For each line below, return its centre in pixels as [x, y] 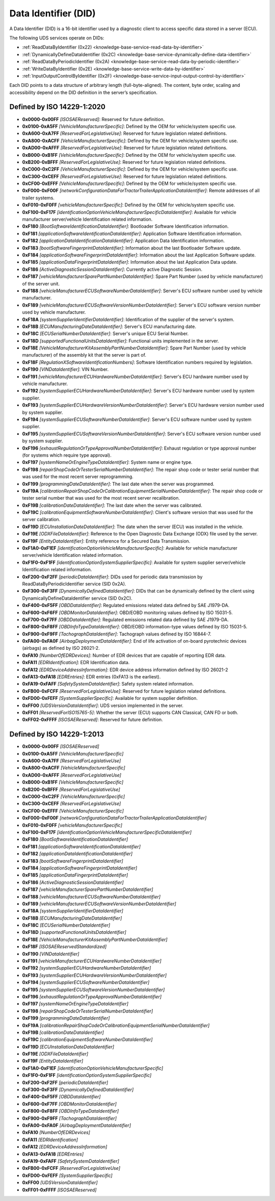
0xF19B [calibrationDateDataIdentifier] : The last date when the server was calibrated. [112, 505]
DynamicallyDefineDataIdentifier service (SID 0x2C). [77, 598]
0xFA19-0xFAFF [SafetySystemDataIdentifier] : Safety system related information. [108, 684]
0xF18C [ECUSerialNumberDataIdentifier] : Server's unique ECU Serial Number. [105, 334]
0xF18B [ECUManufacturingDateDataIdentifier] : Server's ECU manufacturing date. [109, 326]
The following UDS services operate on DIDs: [57, 38]
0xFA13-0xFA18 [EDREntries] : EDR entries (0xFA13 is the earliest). [91, 677]
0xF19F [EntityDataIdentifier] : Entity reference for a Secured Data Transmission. [106, 541]
